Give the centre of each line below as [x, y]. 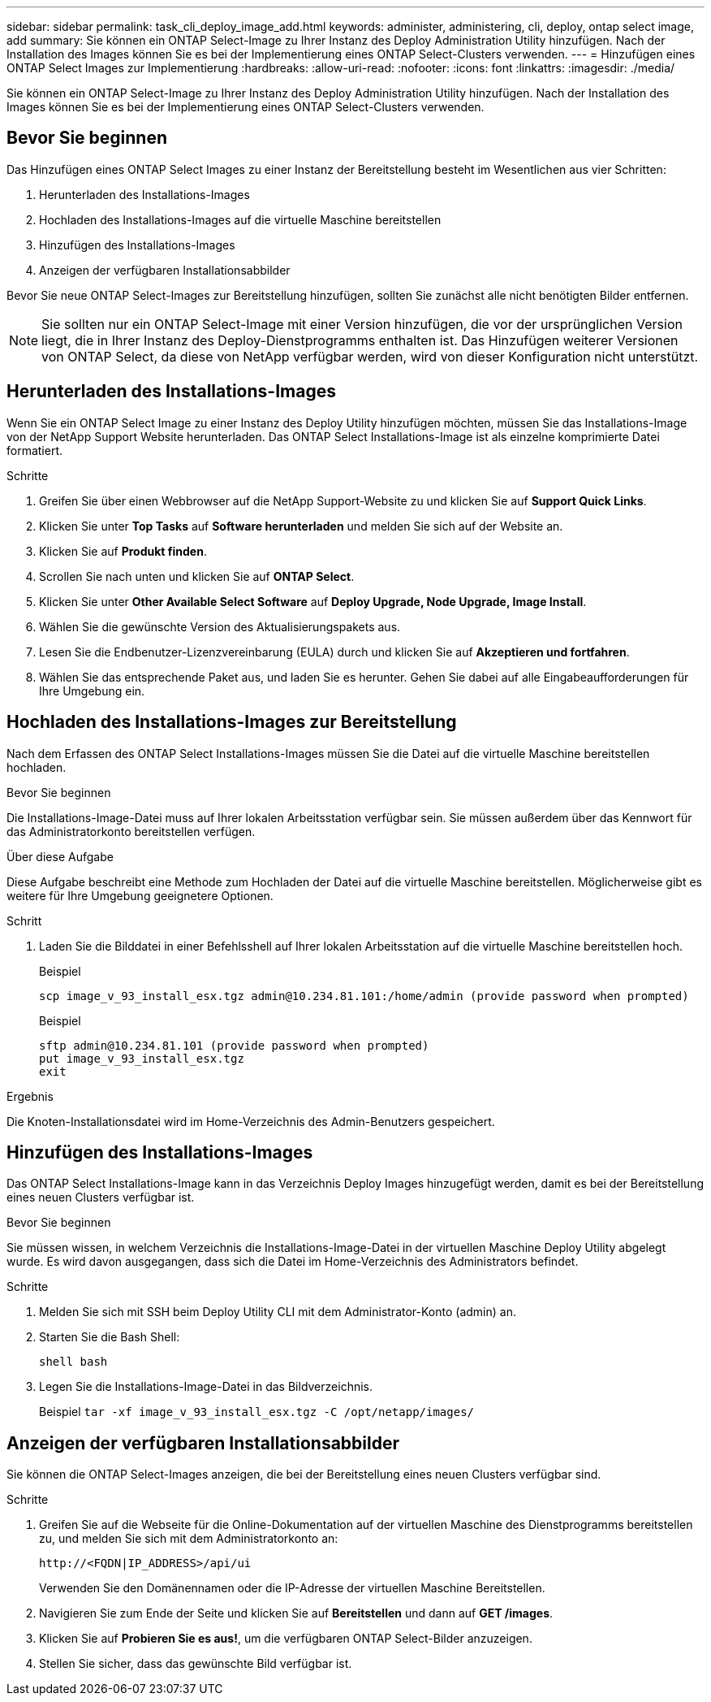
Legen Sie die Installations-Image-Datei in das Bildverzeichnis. [206, 1387]
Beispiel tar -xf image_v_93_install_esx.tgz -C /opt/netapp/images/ [256, 1412]
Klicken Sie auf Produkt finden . [123, 551]
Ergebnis [30, 1096]
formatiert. [35, 450]
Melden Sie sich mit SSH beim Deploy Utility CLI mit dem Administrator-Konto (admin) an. [278, 1312]
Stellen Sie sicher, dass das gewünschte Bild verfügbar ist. [196, 1664]
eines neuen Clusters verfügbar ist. [101, 1197]
